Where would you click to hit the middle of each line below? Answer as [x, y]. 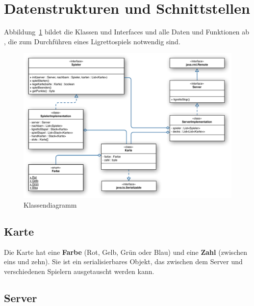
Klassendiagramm [50, 204]
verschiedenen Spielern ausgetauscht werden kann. [79, 271]
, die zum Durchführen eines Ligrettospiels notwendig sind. [92, 41]
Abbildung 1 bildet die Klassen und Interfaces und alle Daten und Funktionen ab [127, 32]
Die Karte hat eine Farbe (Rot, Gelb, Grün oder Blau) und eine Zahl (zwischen [126, 252]
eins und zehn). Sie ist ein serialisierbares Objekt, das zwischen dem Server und [123, 261]
